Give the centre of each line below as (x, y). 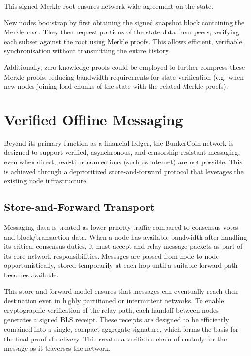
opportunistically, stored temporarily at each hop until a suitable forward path (121, 265)
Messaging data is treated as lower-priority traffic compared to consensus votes (121, 227)
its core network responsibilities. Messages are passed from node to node (111, 255)
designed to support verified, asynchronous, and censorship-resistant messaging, (122, 152)
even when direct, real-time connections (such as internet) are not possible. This (123, 162)
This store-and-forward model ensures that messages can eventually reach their (121, 291)
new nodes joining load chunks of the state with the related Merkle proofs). (116, 86)
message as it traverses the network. (57, 348)
